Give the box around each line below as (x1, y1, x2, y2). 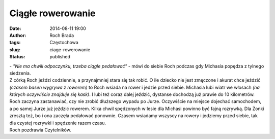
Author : (9, 32, 26, 38)
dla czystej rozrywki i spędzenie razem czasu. (9, 120, 106, 126)
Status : (9, 54, 25, 60)
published (49, 54, 71, 60)
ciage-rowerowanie (49, 46, 91, 53)
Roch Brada (49, 32, 74, 38)
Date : (9, 25, 21, 31)
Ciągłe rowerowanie (9, 8, 96, 19)
